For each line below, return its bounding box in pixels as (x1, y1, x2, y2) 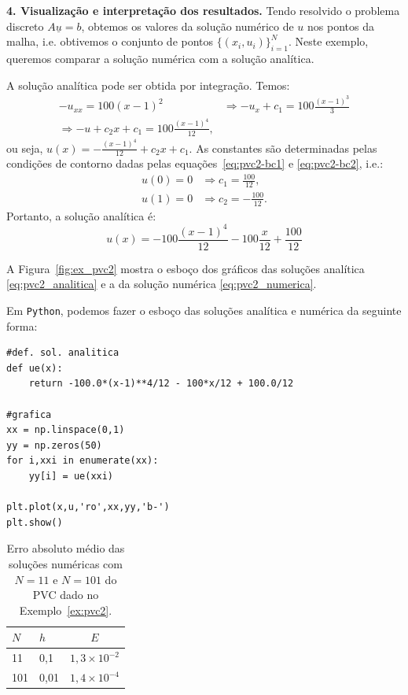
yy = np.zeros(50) (6, 439, 102, 451)
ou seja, (6, 139, 43, 156)
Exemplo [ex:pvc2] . (19, 601, 112, 618)
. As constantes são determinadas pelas (189, 139, 377, 156)
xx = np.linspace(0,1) (6, 424, 125, 436)
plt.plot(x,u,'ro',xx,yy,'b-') (6, 501, 170, 513)
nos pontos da (307, 17, 374, 34)
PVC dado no (32, 586, 99, 603)
